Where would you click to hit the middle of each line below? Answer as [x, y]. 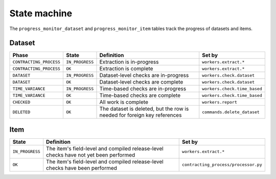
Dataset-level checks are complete [141, 82]
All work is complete [124, 102]
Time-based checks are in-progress [143, 89]
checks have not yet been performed [91, 155]
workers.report [220, 102]
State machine [41, 13]
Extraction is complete [126, 69]
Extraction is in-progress [129, 62]
